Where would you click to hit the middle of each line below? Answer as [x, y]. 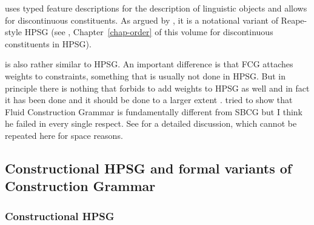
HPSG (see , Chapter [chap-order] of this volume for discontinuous [149, 32]
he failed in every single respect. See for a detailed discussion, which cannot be [151, 123]
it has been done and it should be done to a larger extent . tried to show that [149, 100]
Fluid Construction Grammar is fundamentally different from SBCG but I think [154, 111]
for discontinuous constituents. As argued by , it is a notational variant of [142, 20]
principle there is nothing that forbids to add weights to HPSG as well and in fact [157, 88]
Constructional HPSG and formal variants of [149, 168]
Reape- [294, 20]
